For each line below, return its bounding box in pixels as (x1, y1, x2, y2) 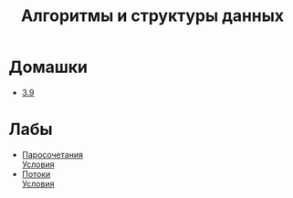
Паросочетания (21, 149, 84, 160)
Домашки (8, 57, 89, 78)
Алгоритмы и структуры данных (20, 5, 285, 26)
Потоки (21, 168, 51, 179)
